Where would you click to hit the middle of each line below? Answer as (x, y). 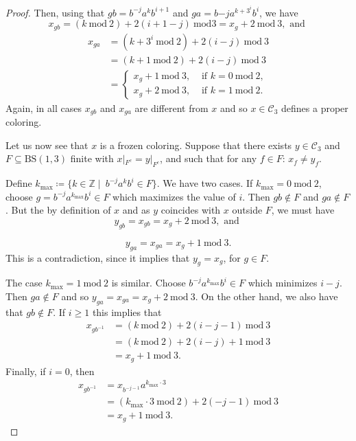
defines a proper (315, 108)
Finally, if (26, 371)
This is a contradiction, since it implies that (98, 257)
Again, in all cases (44, 108)
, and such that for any (209, 158)
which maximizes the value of (174, 196)
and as (136, 210)
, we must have (303, 210)
